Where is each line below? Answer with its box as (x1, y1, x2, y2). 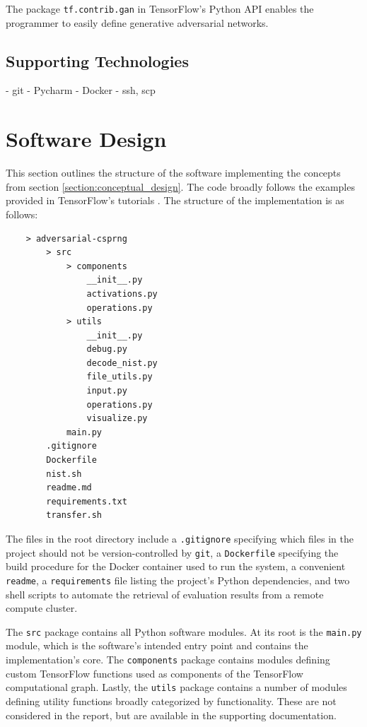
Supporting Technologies (6, 49, 189, 71)
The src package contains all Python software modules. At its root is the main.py (6, 624, 362, 639)
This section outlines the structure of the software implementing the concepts (6, 165, 341, 180)
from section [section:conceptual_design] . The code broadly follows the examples (6, 179, 355, 194)
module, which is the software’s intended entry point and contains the (6, 638, 308, 653)
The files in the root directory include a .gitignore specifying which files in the (6, 531, 354, 546)
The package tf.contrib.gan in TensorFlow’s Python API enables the (6, 1, 314, 16)
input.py (86, 386, 127, 396)
